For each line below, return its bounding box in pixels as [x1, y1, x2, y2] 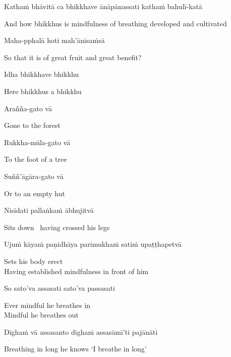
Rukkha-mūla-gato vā [4, 137, 71, 147]
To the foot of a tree [4, 154, 67, 164]
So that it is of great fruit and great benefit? [4, 52, 142, 62]
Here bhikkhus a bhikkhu [4, 85, 82, 96]
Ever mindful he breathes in [4, 299, 91, 310]
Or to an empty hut [4, 188, 65, 198]
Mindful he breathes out [4, 309, 79, 320]
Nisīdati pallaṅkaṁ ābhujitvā [4, 205, 94, 215]
